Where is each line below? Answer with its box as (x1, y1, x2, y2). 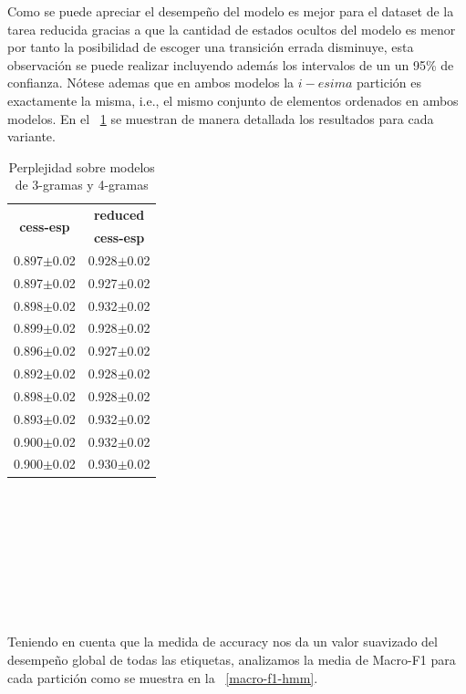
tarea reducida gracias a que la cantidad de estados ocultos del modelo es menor (7, 19, 456, 38)
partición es (357, 73, 421, 92)
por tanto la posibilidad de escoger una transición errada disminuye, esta (7, 37, 414, 57)
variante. (7, 127, 56, 146)
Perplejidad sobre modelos (8, 157, 155, 176)
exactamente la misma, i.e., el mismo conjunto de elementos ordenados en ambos (7, 90, 459, 109)
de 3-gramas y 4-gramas (15, 175, 149, 194)
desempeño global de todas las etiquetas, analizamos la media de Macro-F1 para (7, 649, 456, 668)
